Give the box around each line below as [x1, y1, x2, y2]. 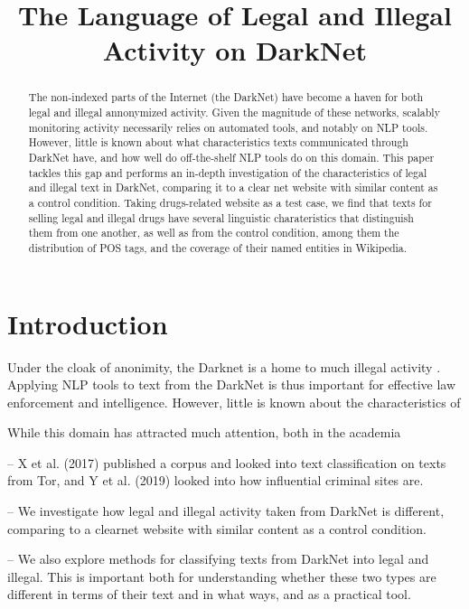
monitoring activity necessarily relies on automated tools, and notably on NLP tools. [28, 119, 428, 135]
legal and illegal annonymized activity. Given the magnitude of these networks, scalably [28, 105, 440, 120]
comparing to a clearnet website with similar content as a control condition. [7, 519, 427, 538]
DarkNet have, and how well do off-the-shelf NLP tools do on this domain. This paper [28, 149, 435, 164]
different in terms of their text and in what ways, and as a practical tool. [7, 585, 411, 604]
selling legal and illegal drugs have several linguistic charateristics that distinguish [28, 210, 414, 225]
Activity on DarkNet [102, 32, 368, 69]
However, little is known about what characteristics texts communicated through [28, 135, 408, 150]
